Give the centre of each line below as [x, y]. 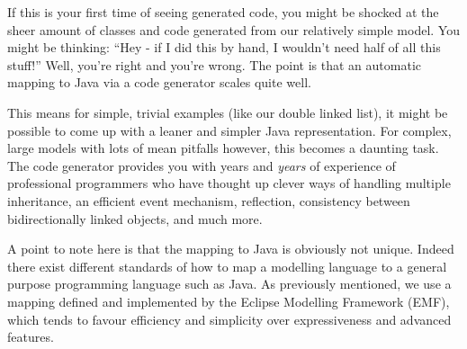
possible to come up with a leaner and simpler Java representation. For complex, [229, 130]
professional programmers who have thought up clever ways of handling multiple [229, 183]
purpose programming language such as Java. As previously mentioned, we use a [229, 284]
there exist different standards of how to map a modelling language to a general [227, 266]
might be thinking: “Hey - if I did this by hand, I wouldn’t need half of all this [224, 47]
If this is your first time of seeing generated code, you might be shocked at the [223, 12]
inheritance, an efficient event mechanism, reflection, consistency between [209, 200]
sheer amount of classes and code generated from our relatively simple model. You [233, 29]
